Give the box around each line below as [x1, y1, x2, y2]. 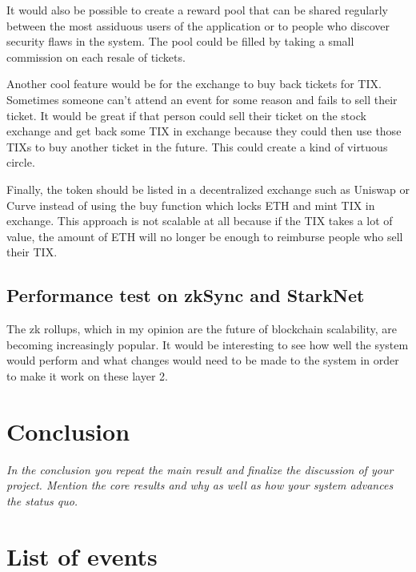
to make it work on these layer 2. [6, 367, 168, 384]
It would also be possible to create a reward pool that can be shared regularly [6, 2, 388, 18]
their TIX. [6, 244, 58, 260]
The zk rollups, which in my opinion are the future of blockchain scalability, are [6, 320, 398, 337]
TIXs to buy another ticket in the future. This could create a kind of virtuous [6, 138, 388, 155]
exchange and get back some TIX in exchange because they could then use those [6, 123, 402, 139]
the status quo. [6, 492, 78, 509]
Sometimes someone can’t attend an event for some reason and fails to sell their [6, 91, 398, 107]
